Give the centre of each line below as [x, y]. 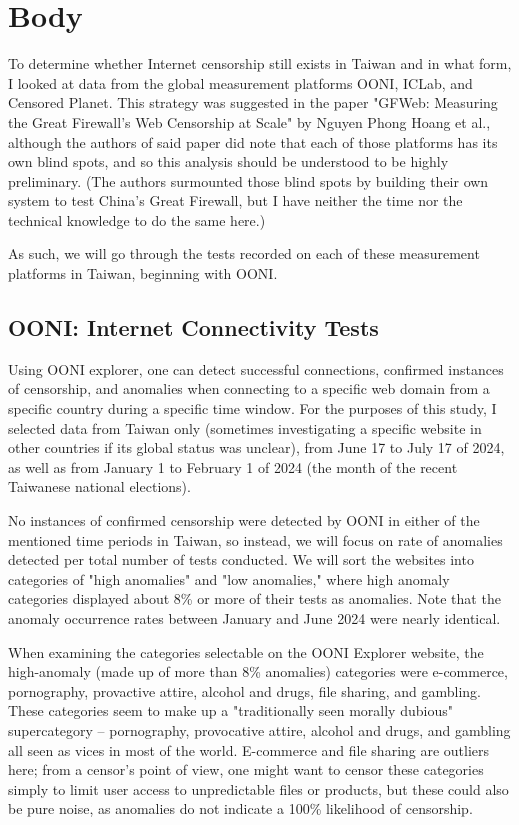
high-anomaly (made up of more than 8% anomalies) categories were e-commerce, [258, 671]
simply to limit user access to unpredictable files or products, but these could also [258, 788]
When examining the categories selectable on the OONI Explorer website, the [246, 651]
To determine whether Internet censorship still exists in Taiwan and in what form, [260, 63]
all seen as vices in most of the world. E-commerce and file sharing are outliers [249, 749]
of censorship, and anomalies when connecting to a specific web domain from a [249, 388]
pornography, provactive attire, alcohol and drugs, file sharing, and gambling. [244, 690]
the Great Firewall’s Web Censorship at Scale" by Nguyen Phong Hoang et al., [249, 121]
